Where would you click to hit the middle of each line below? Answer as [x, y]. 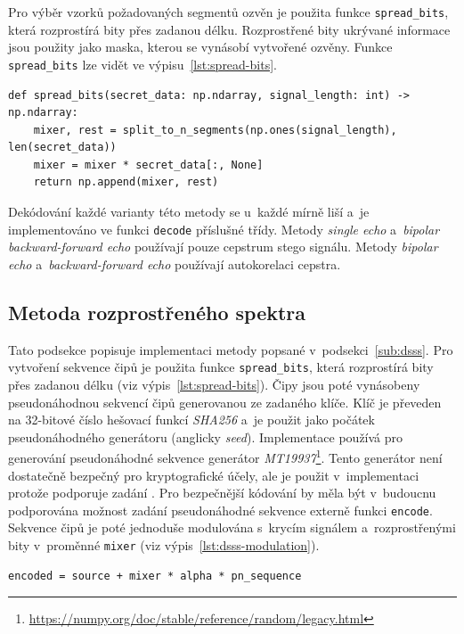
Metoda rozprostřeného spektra [157, 312]
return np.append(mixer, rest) [126, 182]
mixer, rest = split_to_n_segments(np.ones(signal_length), [215, 130]
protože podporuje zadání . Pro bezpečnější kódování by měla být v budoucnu [222, 493]
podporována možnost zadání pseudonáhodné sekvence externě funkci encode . [220, 510]
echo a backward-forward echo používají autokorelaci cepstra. [175, 263]
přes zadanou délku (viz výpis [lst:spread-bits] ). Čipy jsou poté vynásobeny [214, 384]
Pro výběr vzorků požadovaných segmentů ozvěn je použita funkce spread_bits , [228, 12]
